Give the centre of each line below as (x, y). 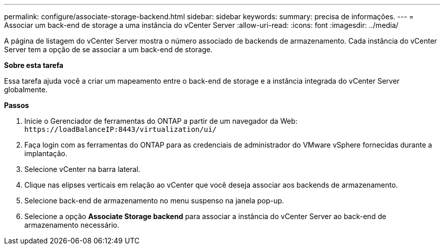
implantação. (46, 153)
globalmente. (26, 90)
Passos (17, 105)
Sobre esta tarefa (34, 65)
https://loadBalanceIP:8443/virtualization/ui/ (121, 129)
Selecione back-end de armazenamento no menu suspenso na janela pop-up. (154, 201)
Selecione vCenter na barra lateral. (82, 169)
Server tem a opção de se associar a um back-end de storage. (108, 49)
